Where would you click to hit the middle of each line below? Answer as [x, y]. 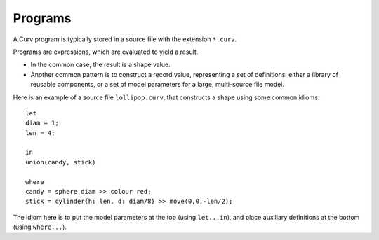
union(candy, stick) [61, 162]
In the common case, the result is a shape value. [101, 65]
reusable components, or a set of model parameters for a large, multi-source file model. [157, 85]
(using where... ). [40, 227]
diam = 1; [42, 123]
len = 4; [40, 133]
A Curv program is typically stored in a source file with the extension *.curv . [125, 39]
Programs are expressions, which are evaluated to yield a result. [106, 52]
